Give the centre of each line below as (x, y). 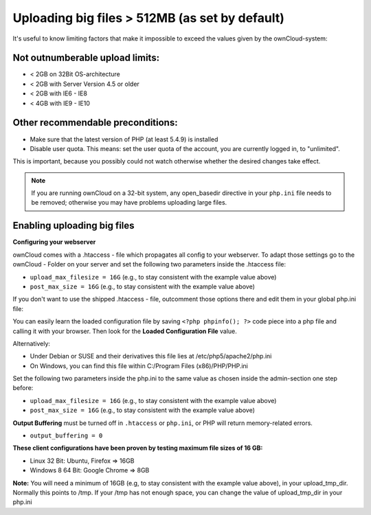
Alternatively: (32, 343)
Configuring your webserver (54, 242)
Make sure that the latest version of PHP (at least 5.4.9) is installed (124, 139)
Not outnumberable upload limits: (86, 58)
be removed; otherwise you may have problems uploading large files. (129, 203)
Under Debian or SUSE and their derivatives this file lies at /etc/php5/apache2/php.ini (151, 356)
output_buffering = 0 (66, 436)
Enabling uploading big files (74, 226)
